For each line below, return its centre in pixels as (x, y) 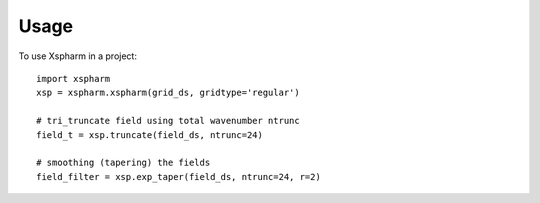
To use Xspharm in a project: (77, 56)
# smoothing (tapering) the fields (123, 163)
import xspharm (73, 78)
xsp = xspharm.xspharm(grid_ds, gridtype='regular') (168, 93)
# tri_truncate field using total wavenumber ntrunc (168, 121)
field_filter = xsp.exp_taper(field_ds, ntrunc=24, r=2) (179, 176)
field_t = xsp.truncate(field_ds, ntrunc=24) (150, 134)
